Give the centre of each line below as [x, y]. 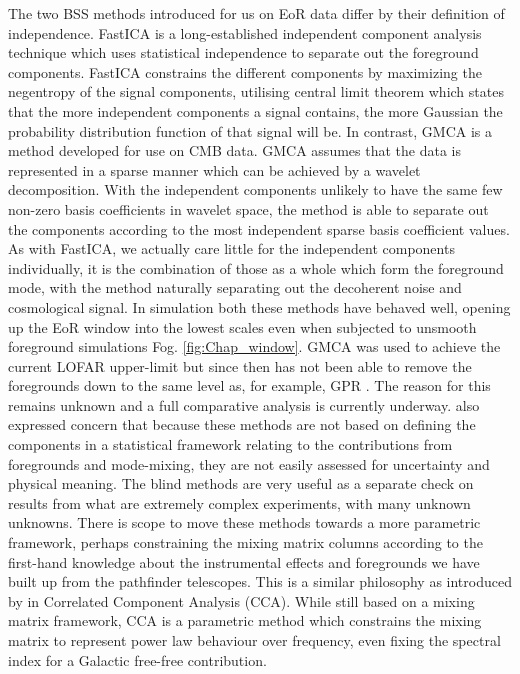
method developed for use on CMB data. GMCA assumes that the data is [234, 150]
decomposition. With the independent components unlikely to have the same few [255, 189]
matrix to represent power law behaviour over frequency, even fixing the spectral [254, 640]
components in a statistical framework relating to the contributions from [230, 444]
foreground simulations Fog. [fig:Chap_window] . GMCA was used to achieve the [254, 346]
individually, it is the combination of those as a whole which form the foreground [256, 267]
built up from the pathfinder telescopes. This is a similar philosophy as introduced [260, 581]
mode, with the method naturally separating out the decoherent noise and [235, 287]
